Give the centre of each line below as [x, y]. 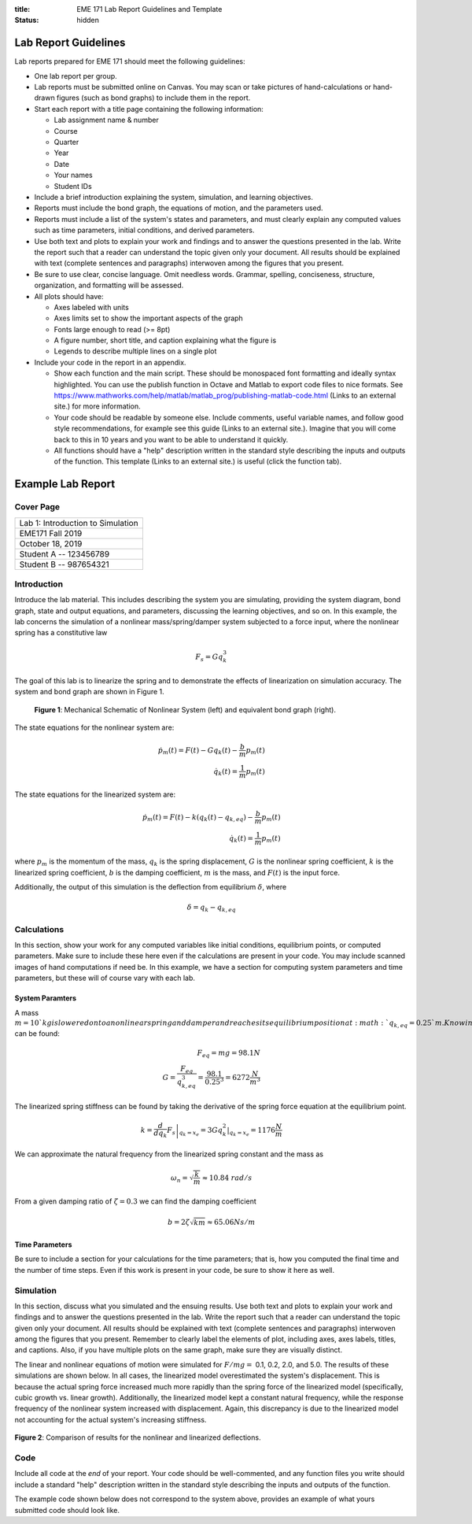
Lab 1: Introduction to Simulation [79, 523]
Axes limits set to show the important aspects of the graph [148, 318]
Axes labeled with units [91, 307]
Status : [27, 20]
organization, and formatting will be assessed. [109, 285]
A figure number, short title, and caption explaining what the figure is [165, 340]
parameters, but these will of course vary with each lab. [105, 978]
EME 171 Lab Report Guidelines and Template [149, 9]
